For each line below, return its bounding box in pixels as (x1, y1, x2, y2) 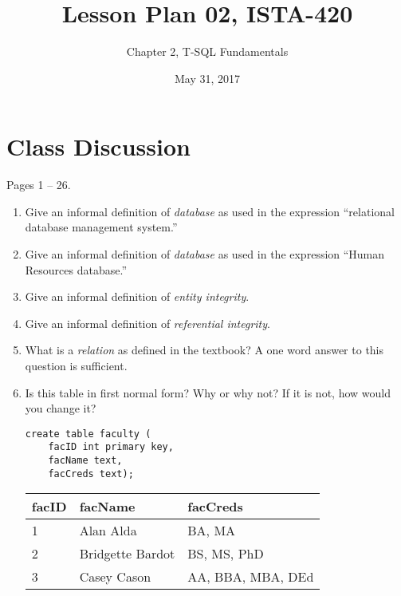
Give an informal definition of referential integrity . (25, 314, 270, 331)
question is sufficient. (25, 357, 128, 373)
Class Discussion (6, 130, 191, 163)
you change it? (25, 400, 96, 416)
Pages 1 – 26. (6, 176, 71, 193)
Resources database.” (25, 261, 128, 278)
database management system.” (25, 219, 178, 235)
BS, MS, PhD (187, 544, 264, 563)
